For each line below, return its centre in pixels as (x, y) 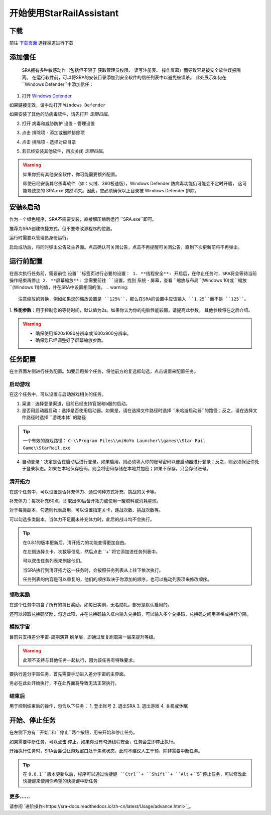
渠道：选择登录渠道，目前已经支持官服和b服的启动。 (76, 403)
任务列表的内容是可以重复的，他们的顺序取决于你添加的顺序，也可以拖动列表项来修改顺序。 (117, 579)
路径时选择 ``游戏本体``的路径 (56, 418)
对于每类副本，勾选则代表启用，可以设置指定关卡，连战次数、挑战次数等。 (86, 510)
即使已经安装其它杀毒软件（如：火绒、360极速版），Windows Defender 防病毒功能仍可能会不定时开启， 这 (133, 184)
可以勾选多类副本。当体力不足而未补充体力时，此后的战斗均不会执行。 (82, 519)
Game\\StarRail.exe (47, 448)
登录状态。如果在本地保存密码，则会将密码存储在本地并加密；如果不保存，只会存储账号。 (118, 469)
